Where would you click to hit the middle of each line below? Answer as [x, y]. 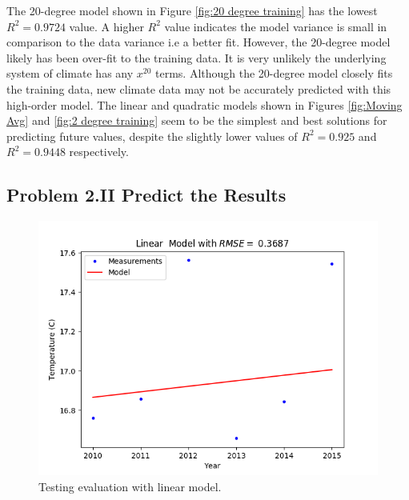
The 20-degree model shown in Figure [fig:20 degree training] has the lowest [192, 10]
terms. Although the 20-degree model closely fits [274, 73]
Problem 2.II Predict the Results [146, 195]
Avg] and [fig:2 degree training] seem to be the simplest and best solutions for [197, 120]
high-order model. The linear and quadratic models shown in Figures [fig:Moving [204, 104]
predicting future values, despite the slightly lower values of [152, 136]
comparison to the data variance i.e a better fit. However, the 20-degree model [198, 42]
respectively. [99, 152]
